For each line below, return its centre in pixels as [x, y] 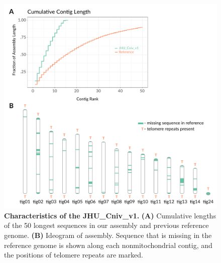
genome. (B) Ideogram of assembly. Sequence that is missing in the [108, 235]
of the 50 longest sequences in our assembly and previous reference [106, 225]
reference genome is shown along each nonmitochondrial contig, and [108, 245]
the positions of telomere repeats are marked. [74, 255]
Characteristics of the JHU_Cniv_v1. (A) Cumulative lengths [110, 215]
